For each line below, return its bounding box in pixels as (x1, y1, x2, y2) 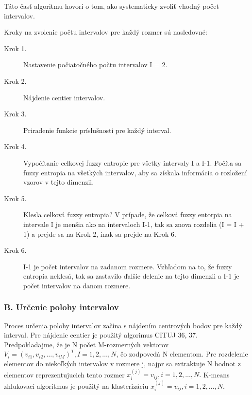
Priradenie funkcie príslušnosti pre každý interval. (23, 125, 171, 135)
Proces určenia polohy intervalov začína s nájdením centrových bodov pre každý (4, 320, 242, 330)
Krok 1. (4, 43, 27, 53)
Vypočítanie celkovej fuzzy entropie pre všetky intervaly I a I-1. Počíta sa (23, 157, 242, 168)
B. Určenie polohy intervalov (4, 301, 119, 313)
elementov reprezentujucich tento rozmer (4, 369, 125, 379)
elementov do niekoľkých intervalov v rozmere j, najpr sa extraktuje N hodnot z (4, 358, 241, 369)
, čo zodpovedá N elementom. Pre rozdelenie (116, 349, 248, 359)
